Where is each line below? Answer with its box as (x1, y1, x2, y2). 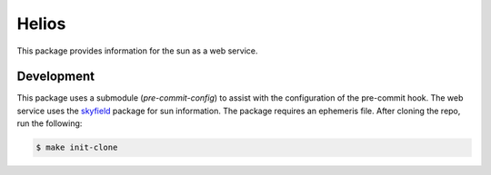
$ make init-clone (35, 142, 118, 153)
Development (16, 69, 95, 84)
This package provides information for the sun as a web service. (16, 45, 258, 56)
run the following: (16, 118, 83, 129)
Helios (16, 14, 66, 34)
